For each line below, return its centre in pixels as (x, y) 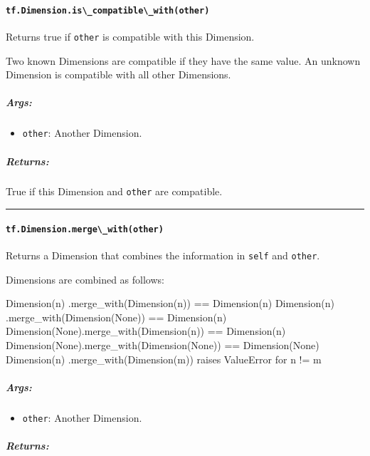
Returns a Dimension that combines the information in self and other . (163, 255)
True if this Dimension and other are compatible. (114, 191)
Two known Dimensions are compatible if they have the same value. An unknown (183, 60)
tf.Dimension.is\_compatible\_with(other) (108, 10)
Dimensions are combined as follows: (85, 279)
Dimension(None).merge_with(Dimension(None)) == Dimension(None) (163, 345)
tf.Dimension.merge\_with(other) (85, 229)
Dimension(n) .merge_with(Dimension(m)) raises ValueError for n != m (164, 359)
